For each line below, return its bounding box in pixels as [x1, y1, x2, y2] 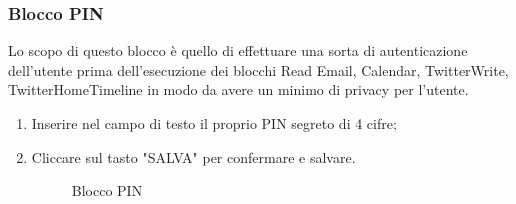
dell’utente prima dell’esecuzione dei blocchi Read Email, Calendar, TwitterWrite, [8, 59, 509, 80]
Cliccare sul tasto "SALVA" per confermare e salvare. [31, 146, 356, 167]
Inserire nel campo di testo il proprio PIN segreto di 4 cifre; [31, 113, 397, 133]
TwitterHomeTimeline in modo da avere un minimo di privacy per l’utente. [8, 79, 469, 100]
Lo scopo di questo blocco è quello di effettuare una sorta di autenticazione [8, 40, 468, 61]
